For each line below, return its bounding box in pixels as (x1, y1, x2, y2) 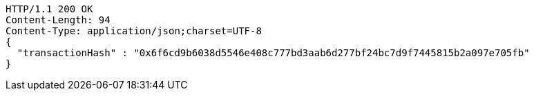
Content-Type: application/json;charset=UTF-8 (6, 25, 262, 36)
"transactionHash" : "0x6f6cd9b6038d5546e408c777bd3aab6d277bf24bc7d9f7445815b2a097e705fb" (17, 47, 530, 58)
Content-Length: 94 (6, 14, 111, 25)
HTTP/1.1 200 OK (6, 3, 93, 14)
